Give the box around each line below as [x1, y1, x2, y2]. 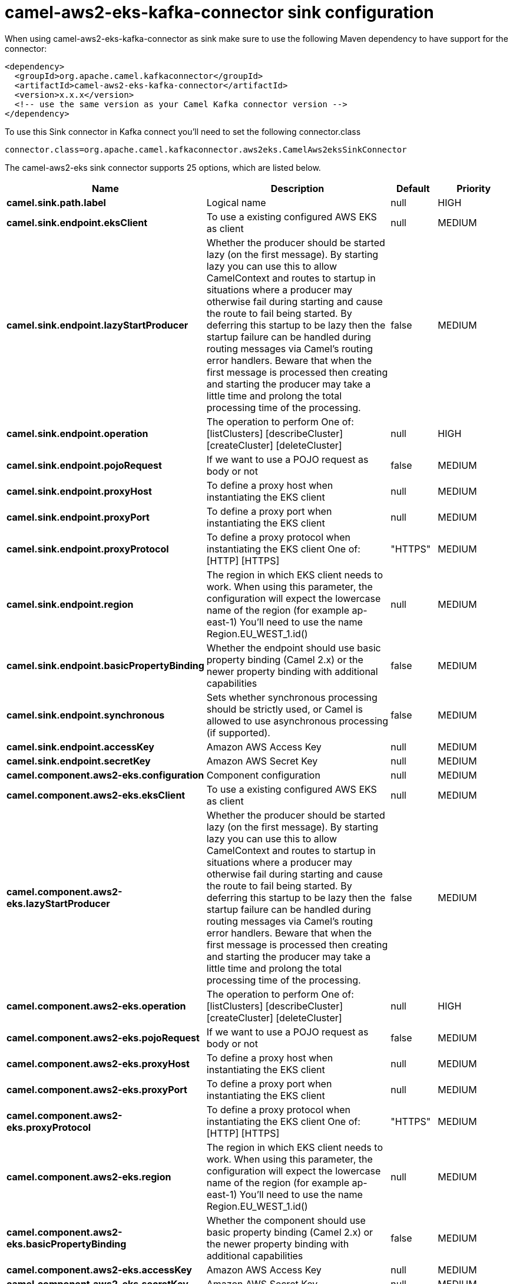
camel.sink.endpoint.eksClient [6, 216, 148, 229]
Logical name [206, 196, 266, 209]
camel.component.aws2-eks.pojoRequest [6, 1031, 200, 1044]
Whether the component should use [206, 1214, 366, 1226]
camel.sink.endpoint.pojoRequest [6, 459, 162, 471]
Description [270, 182, 325, 194]
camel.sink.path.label [6, 196, 106, 209]
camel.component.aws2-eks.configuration [6, 769, 204, 781]
